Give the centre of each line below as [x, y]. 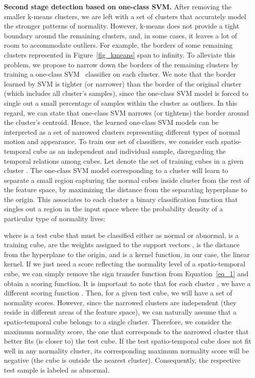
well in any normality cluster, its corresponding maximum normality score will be [127, 350]
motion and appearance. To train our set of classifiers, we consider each [112, 141]
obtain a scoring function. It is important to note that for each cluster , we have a [127, 283]
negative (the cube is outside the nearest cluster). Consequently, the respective [122, 360]
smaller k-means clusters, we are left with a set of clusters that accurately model [125, 16]
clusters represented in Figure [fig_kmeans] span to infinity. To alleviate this [120, 54]
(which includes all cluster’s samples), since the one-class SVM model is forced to [126, 93]
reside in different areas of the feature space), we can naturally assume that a [120, 312]
